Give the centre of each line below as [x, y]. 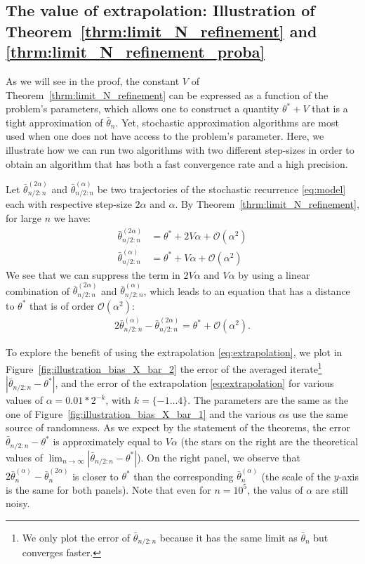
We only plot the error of [76, 537]
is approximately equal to [108, 441]
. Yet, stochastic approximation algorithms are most [227, 122]
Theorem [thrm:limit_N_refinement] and [161, 31]
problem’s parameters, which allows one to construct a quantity [142, 109]
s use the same [317, 413]
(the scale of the [296, 476]
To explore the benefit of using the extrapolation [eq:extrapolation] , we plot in [174, 352]
